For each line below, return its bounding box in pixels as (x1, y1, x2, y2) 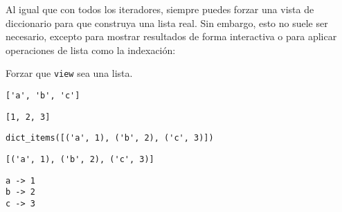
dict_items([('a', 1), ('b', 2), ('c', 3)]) (6, 133, 214, 143)
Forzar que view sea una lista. (6, 66, 133, 80)
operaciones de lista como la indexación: (6, 42, 176, 57)
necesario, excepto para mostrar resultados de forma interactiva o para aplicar (6, 29, 337, 44)
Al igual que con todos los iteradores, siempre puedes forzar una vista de (6, 2, 314, 16)
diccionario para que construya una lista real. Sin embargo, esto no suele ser (6, 15, 328, 30)
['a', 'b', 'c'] (6, 91, 80, 101)
